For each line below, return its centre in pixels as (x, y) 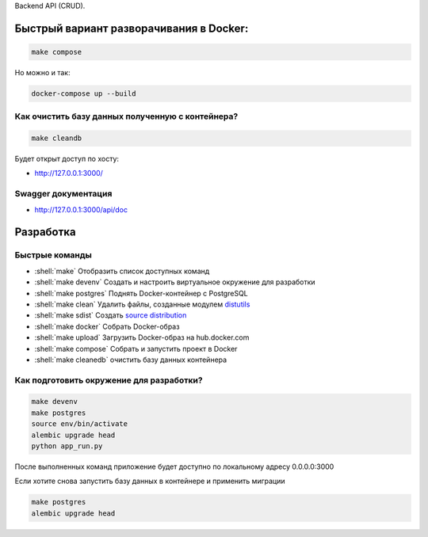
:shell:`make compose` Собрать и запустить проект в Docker (136, 348)
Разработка (46, 232)
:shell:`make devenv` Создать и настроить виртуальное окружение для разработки (175, 282)
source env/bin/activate (80, 424)
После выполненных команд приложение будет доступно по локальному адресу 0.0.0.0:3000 (174, 467)
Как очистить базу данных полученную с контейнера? (126, 116)
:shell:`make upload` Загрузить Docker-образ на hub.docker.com (142, 337)
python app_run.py (67, 446)
